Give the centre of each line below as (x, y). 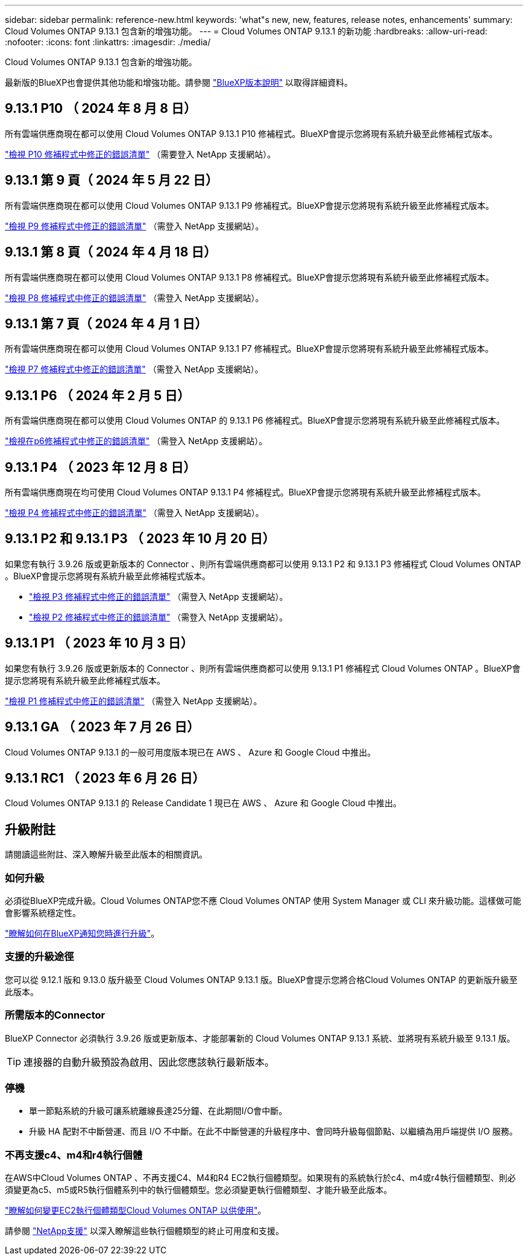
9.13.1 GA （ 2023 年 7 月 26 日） (102, 727)
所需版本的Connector (55, 1015)
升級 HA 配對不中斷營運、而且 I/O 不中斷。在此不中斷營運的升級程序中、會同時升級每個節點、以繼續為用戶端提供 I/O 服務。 (273, 1131)
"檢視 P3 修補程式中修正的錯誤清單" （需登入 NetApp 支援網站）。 (159, 596)
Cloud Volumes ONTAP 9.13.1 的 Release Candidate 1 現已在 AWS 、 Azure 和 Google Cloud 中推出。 (203, 803)
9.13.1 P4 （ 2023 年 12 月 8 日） (101, 467)
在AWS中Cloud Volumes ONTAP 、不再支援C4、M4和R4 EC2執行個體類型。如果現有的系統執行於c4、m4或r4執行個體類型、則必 (260, 1178)
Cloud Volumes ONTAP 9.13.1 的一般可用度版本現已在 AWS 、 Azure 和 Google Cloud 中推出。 (190, 752)
